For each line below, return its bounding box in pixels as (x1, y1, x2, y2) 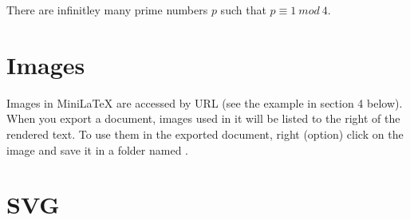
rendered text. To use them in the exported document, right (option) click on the (6, 125, 404, 142)
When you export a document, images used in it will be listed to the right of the (6, 110, 400, 127)
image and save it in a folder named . (6, 141, 188, 158)
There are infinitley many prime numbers (6, 2, 208, 18)
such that (220, 2, 266, 18)
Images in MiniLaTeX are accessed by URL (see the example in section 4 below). (6, 94, 403, 111)
